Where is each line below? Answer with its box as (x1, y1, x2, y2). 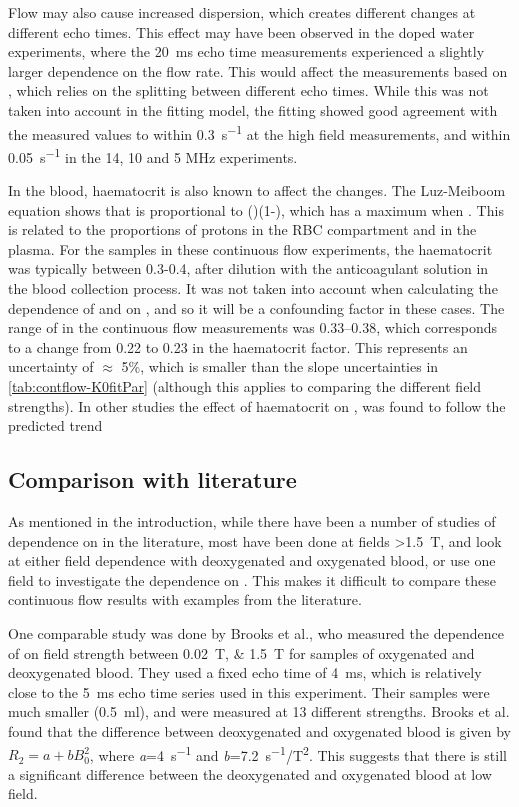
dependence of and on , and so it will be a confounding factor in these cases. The (8, 297, 505, 318)
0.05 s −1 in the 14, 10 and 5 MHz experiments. (8, 143, 298, 167)
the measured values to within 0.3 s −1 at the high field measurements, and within (8, 120, 511, 144)
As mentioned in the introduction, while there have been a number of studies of (8, 510, 496, 531)
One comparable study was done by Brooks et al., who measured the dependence (8, 622, 505, 643)
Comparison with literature (8, 464, 297, 495)
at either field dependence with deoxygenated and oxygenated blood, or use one (8, 550, 496, 571)
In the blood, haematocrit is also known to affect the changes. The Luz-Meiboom (8, 180, 506, 201)
